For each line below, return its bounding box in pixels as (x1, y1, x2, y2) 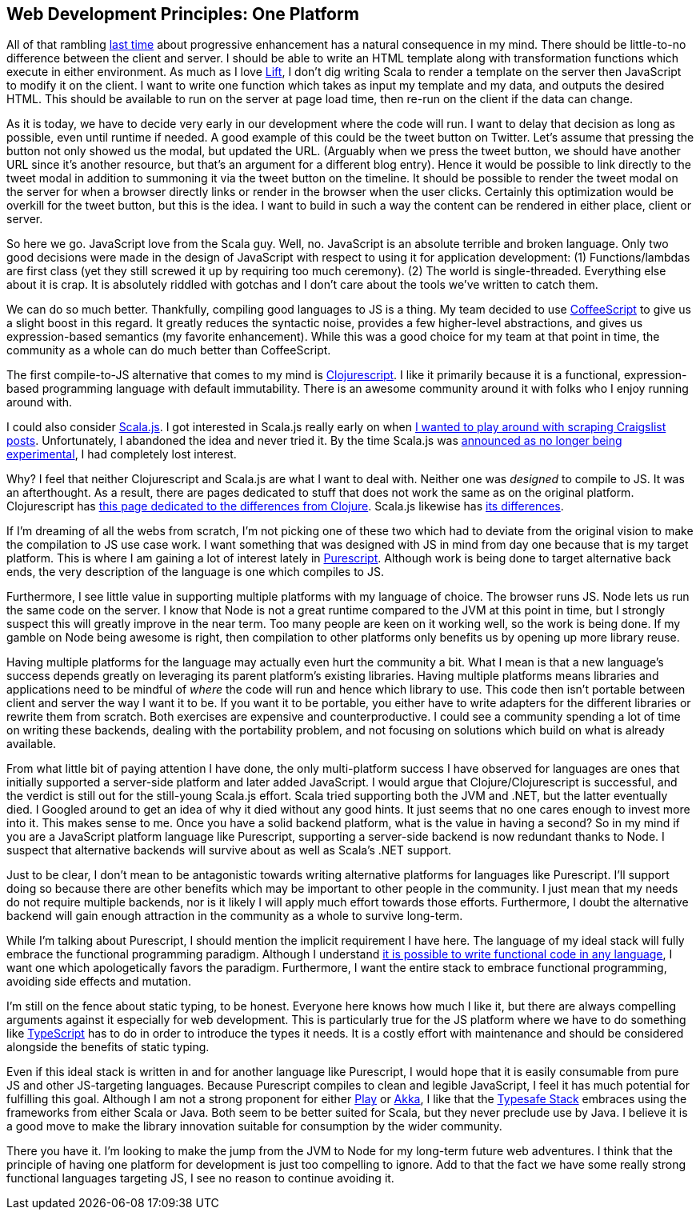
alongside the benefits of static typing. (6, 1040, 210, 1054)
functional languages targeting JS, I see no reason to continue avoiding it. (6, 1171, 394, 1186)
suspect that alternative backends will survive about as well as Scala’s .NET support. (6, 843, 452, 858)
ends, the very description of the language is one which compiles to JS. (6, 565, 384, 579)
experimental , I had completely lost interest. (6, 447, 237, 462)
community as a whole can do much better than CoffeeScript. (6, 343, 331, 358)
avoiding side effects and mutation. (6, 974, 192, 989)
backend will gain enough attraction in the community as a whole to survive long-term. (6, 909, 463, 923)
